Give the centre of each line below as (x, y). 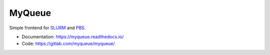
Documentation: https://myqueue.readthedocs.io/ (73, 37)
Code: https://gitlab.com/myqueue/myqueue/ (68, 44)
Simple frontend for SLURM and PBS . (47, 28)
